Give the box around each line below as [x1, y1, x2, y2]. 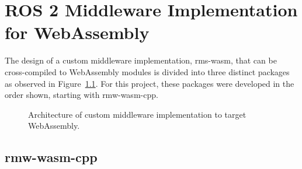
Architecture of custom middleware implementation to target [28, 108, 247, 120]
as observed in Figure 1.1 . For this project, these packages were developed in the [5, 77, 294, 89]
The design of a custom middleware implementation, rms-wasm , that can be [5, 54, 277, 66]
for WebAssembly [5, 20, 150, 44]
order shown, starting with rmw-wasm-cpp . [5, 89, 158, 101]
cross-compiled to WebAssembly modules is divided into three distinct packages [5, 65, 290, 78]
